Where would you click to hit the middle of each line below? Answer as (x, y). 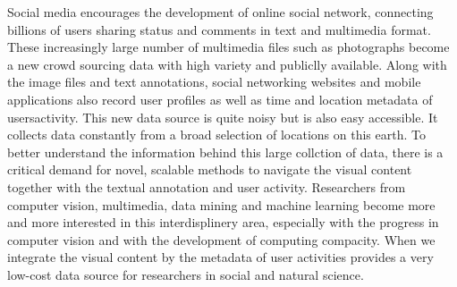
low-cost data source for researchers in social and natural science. (186, 274)
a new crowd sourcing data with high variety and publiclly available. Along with (227, 64)
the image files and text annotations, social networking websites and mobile (214, 82)
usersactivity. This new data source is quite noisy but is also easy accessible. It (223, 117)
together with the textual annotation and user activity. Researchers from (207, 186)
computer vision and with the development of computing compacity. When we (221, 239)
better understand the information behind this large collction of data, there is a (225, 152)
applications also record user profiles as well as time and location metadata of (220, 99)
